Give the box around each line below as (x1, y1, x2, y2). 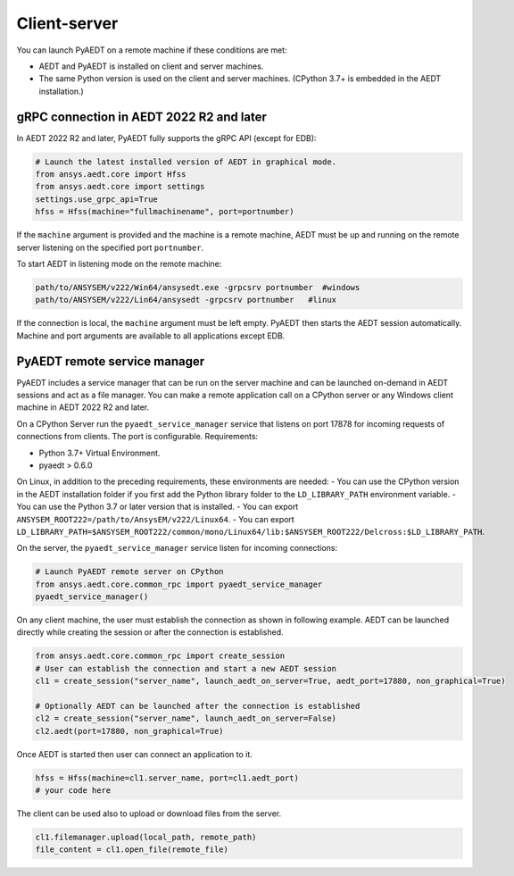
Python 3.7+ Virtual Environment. (38, 447, 161, 458)
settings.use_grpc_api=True (35, 194, 158, 204)
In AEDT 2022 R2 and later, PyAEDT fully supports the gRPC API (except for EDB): (16, 132, 317, 143)
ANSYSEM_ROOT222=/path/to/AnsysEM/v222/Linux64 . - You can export (16, 513, 294, 524)
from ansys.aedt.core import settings (35, 181, 205, 192)
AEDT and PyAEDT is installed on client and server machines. (38, 61, 264, 71)
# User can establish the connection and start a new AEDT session (35, 663, 337, 673)
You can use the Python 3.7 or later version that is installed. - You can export (16, 501, 299, 513)
